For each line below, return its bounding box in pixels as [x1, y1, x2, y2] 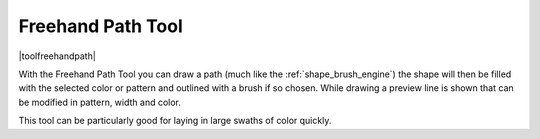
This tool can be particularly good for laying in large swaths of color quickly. [18, 115, 332, 127]
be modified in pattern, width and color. [18, 96, 182, 108]
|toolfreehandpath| [18, 50, 97, 62]
